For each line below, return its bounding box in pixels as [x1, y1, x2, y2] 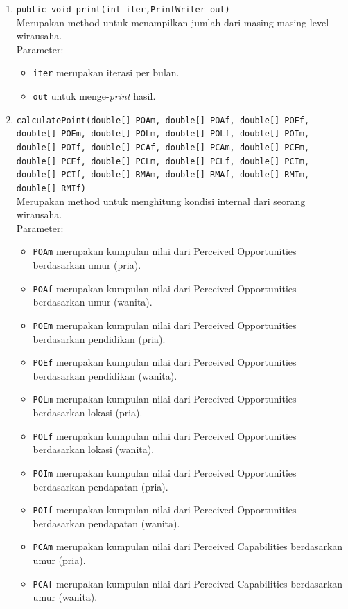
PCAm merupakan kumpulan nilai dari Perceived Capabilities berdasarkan [33, 539, 343, 554]
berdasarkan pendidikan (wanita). [33, 368, 177, 382]
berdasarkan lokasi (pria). [33, 405, 143, 420]
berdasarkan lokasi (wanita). [33, 442, 155, 457]
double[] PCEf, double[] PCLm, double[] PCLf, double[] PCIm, [16, 156, 310, 166]
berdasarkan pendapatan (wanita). [33, 515, 180, 530]
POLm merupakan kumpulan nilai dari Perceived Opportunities [33, 391, 297, 406]
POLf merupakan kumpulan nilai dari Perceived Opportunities [33, 428, 297, 443]
